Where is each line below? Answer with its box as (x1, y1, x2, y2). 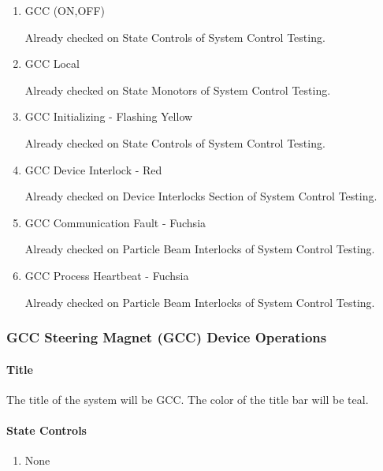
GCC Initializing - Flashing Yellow (24, 108, 193, 125)
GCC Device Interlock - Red (24, 161, 162, 178)
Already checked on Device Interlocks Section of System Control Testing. (24, 188, 377, 204)
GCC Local (24, 55, 80, 72)
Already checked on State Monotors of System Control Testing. (24, 81, 331, 98)
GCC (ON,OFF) (24, 2, 106, 18)
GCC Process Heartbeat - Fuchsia (24, 267, 189, 283)
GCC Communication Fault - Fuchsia (24, 214, 206, 230)
